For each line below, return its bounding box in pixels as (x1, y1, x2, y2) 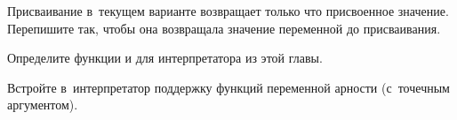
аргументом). (7, 95, 78, 114)
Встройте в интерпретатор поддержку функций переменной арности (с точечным (7, 78, 450, 96)
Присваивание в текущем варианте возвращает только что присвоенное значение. (7, 2, 449, 19)
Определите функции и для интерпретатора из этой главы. (7, 49, 323, 67)
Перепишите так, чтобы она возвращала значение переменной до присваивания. (7, 19, 441, 37)
